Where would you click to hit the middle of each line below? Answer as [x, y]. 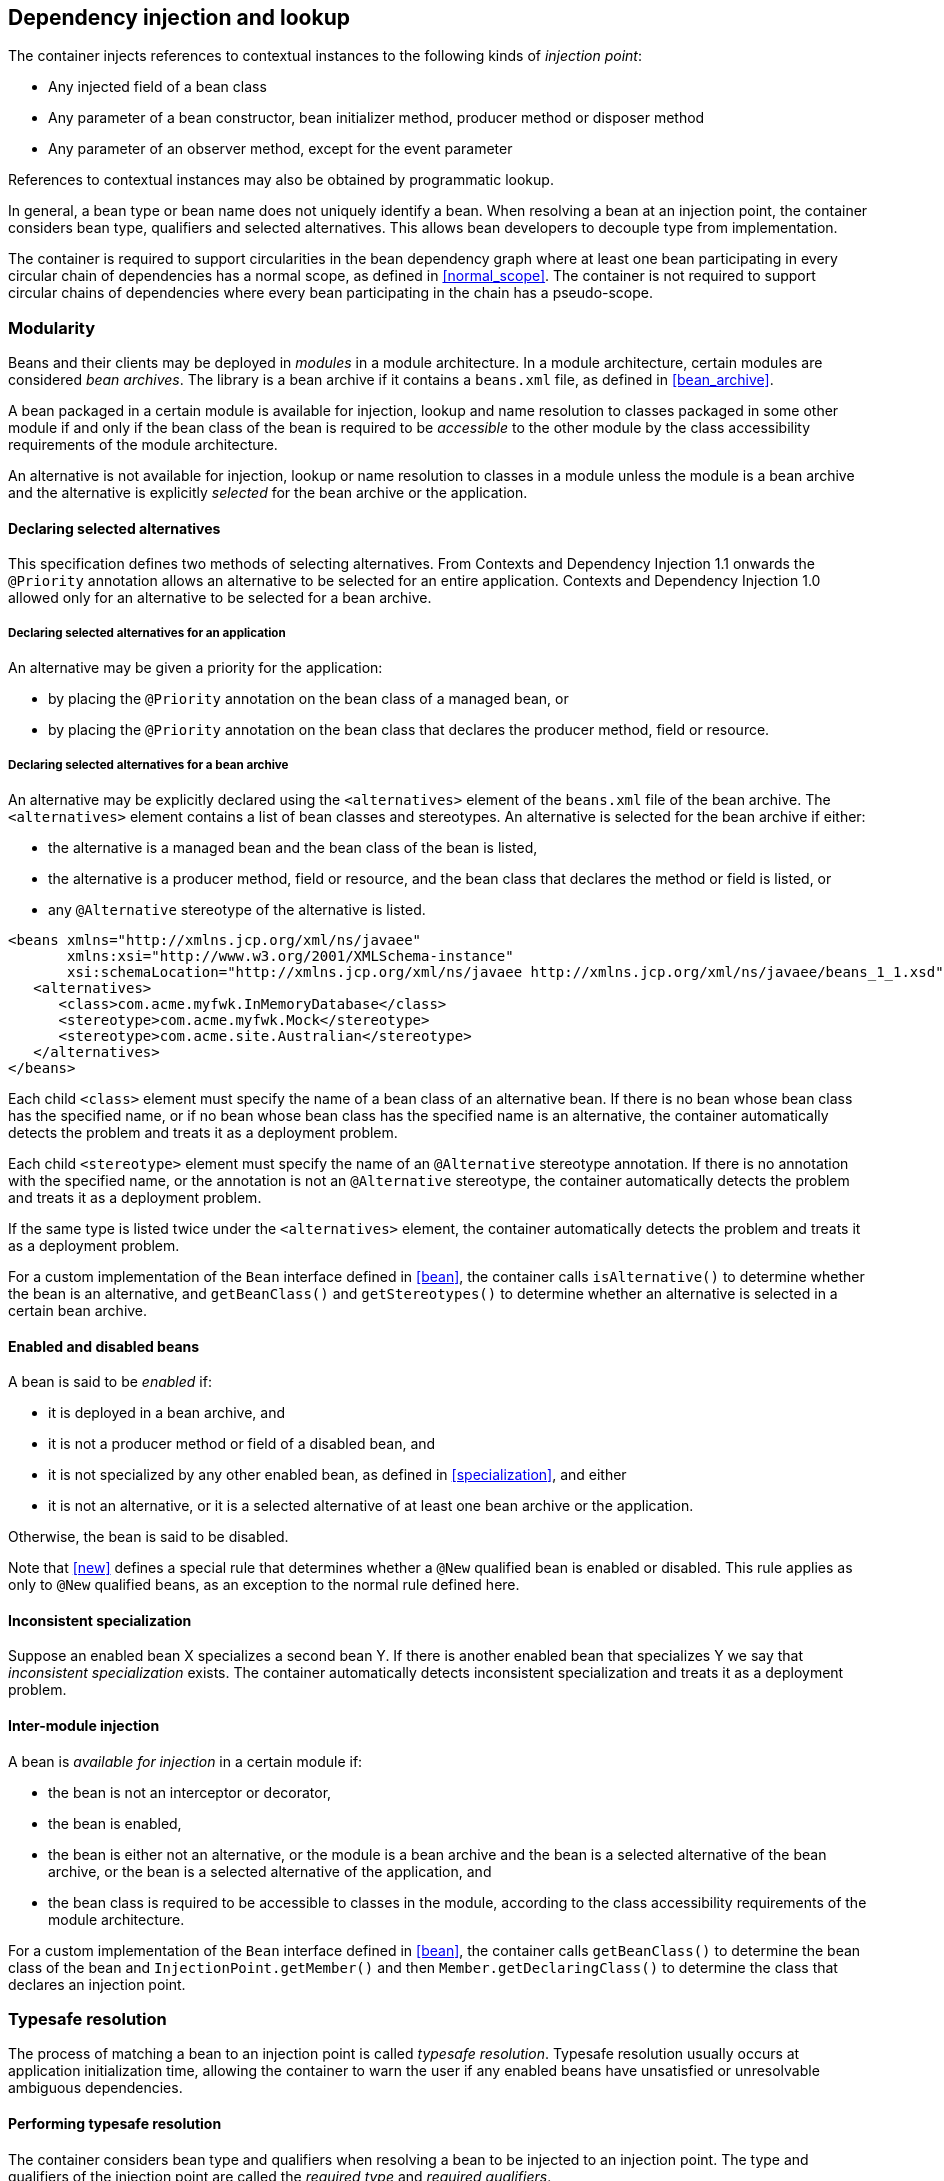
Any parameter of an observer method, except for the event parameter [280, 149]
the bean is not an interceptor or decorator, [190, 1792]
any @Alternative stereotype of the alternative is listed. [237, 909]
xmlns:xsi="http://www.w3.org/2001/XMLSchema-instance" [290, 955]
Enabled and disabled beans [104, 1346]
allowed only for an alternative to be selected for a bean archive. [220, 598]
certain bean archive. [78, 1310]
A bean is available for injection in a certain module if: [185, 1761]
